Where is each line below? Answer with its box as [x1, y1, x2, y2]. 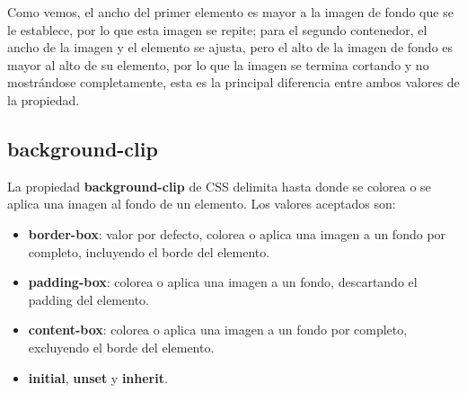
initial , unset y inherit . [28, 368, 168, 387]
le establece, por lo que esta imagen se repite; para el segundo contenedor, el [7, 20, 427, 39]
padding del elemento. [28, 290, 149, 308]
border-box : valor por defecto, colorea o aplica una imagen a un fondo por [28, 224, 446, 243]
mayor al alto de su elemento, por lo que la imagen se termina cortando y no [7, 55, 429, 74]
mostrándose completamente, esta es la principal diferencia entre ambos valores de [7, 73, 460, 92]
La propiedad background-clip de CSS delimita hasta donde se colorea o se [7, 176, 431, 195]
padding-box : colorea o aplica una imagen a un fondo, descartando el [28, 272, 418, 291]
